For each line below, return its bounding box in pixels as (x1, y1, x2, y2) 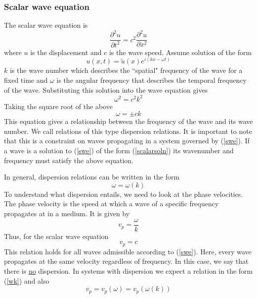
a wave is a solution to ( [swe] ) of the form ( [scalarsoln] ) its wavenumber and (4, 145, 234, 156)
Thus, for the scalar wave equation (4, 231, 109, 241)
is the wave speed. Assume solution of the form (109, 47, 252, 57)
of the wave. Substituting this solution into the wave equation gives (4, 84, 208, 95)
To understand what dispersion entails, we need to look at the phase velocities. (4, 188, 243, 199)
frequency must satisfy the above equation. (4, 155, 133, 165)
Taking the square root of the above (4, 101, 113, 111)
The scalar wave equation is (4, 20, 88, 30)
